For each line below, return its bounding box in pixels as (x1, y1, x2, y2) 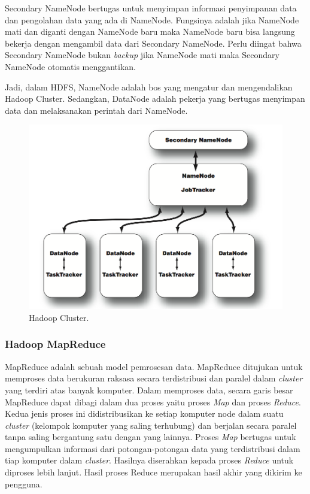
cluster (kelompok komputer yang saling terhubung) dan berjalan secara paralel (5, 419, 297, 431)
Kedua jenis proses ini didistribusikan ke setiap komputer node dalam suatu (5, 407, 284, 420)
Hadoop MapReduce (5, 337, 106, 351)
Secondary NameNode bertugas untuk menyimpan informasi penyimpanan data (5, 2, 297, 14)
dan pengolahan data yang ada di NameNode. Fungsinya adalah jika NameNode (5, 13, 299, 26)
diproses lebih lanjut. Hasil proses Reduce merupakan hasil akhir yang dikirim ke (5, 466, 302, 478)
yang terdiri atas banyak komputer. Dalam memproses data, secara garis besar (5, 383, 293, 396)
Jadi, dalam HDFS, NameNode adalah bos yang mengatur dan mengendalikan (5, 80, 293, 93)
